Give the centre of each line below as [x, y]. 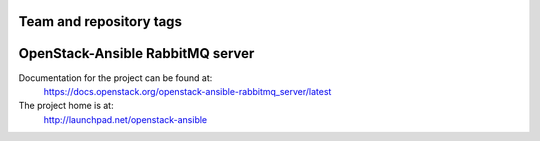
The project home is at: [66, 106]
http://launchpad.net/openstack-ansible [125, 119]
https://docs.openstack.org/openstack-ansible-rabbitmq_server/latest [187, 91]
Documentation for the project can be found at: [115, 77]
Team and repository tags [100, 21]
